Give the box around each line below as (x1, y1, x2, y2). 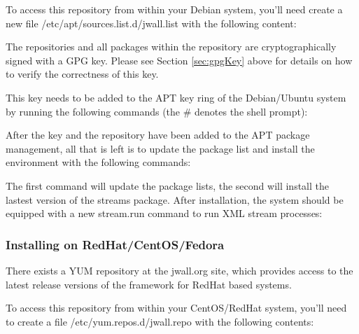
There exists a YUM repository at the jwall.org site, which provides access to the (6, 263, 353, 277)
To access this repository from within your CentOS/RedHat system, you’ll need (6, 300, 347, 315)
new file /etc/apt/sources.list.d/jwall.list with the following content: (6, 15, 297, 30)
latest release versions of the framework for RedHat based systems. (6, 277, 292, 291)
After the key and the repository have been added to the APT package (6, 127, 310, 142)
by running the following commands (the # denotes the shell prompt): (6, 104, 308, 118)
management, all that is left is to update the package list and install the (6, 141, 315, 155)
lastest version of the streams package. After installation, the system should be (6, 192, 344, 207)
